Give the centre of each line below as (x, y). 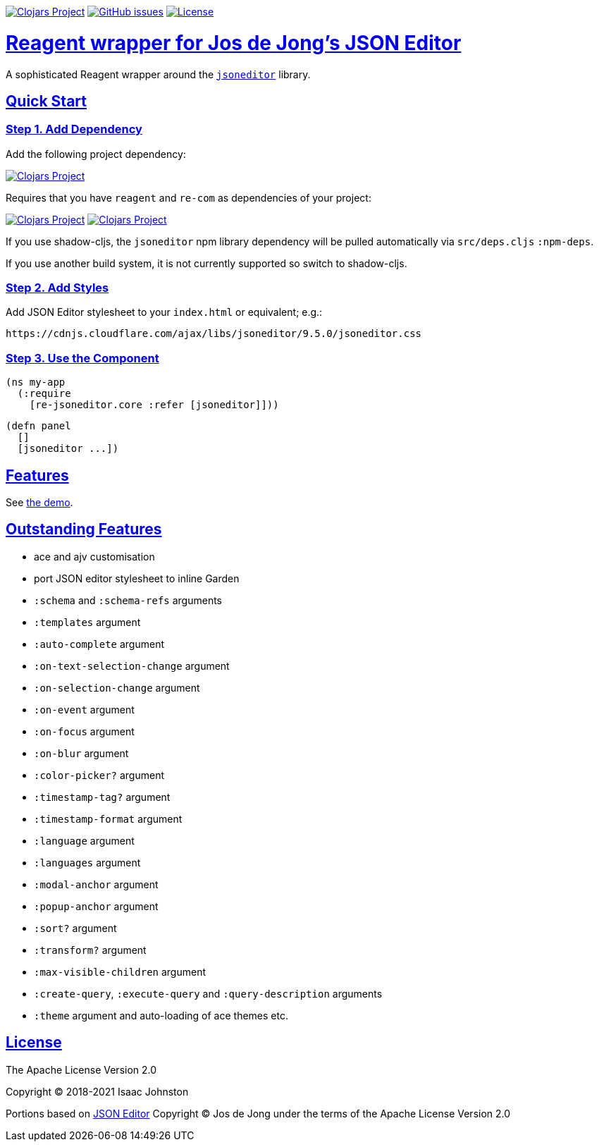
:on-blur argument (81, 753)
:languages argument (87, 862)
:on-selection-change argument (117, 687)
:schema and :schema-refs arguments (128, 600)
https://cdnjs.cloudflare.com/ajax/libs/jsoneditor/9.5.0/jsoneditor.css (214, 334)
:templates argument (87, 622)
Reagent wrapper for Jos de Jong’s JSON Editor (234, 43)
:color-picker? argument (99, 775)
